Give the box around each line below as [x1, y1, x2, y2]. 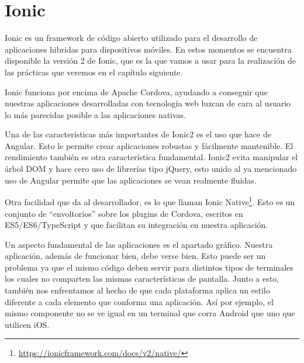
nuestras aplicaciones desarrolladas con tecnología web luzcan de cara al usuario [5, 97, 291, 109]
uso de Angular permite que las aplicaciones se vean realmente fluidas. [5, 174, 257, 186]
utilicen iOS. [5, 318, 50, 330]
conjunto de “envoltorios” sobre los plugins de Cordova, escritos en [5, 207, 243, 219]
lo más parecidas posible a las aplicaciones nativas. [5, 108, 186, 120]
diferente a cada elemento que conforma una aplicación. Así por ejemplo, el [5, 295, 274, 307]
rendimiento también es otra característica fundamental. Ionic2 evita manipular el [5, 151, 298, 163]
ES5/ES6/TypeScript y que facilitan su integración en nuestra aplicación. [5, 219, 268, 231]
